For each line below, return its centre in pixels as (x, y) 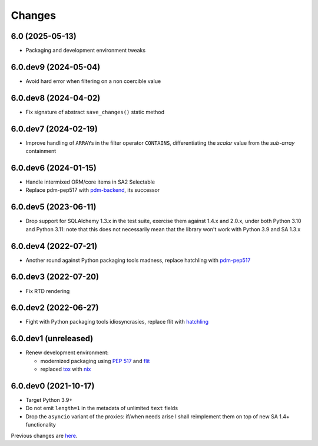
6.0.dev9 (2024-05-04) (56, 67)
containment (41, 151)
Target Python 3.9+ (49, 400)
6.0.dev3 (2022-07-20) (55, 277)
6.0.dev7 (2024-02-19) (54, 129)
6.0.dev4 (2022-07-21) (54, 246)
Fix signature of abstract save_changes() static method (95, 112)
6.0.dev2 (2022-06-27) (55, 308)
